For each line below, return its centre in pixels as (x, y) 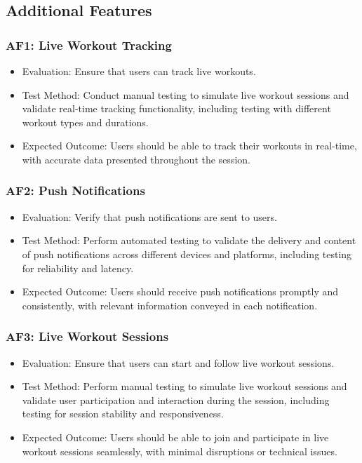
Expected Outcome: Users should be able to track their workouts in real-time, (189, 146)
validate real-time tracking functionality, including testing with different (176, 108)
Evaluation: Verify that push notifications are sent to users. (149, 216)
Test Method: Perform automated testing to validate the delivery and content (189, 240)
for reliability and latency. (78, 268)
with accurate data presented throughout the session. (136, 159)
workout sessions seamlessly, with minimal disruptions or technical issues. (180, 451)
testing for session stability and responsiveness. (123, 414)
